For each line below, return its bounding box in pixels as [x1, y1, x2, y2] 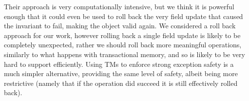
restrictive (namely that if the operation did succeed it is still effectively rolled [4, 78, 238, 88]
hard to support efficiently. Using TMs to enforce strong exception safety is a [4, 59, 234, 69]
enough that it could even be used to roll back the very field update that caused [4, 11, 243, 21]
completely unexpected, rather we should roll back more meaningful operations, [4, 40, 242, 50]
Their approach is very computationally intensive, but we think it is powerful [4, 1, 234, 11]
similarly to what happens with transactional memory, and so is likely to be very [4, 49, 245, 59]
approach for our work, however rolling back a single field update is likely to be [4, 30, 241, 40]
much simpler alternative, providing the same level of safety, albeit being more [4, 68, 238, 79]
